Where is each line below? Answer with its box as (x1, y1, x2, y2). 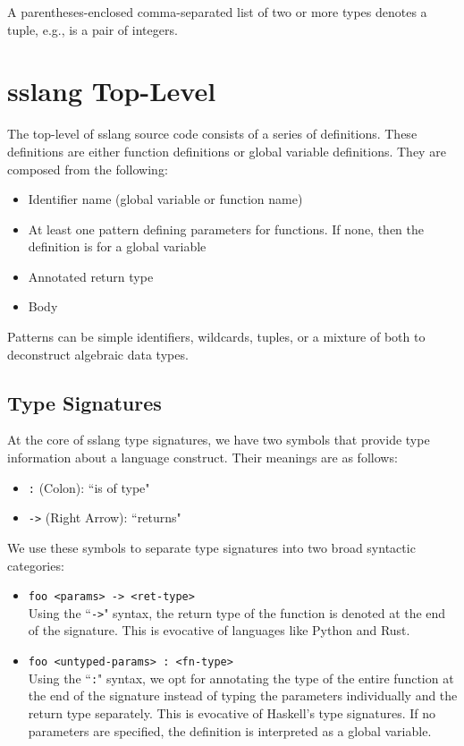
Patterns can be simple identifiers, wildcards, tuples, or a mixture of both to (7, 327, 426, 346)
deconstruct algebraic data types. (7, 344, 189, 363)
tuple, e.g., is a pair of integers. (7, 20, 178, 38)
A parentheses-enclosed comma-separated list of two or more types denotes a (7, 3, 427, 21)
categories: (7, 555, 64, 574)
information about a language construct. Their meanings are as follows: (7, 448, 398, 467)
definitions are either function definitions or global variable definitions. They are (7, 141, 446, 160)
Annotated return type (28, 267, 154, 285)
